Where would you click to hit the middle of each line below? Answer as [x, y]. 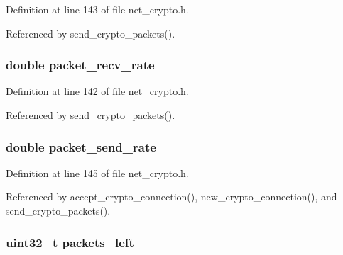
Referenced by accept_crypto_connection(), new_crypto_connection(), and [171, 197]
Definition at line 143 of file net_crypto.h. [97, 9]
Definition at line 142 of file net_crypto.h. [97, 91]
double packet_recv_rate [80, 65]
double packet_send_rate [81, 146]
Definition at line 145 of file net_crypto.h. [97, 172]
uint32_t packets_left [70, 242]
